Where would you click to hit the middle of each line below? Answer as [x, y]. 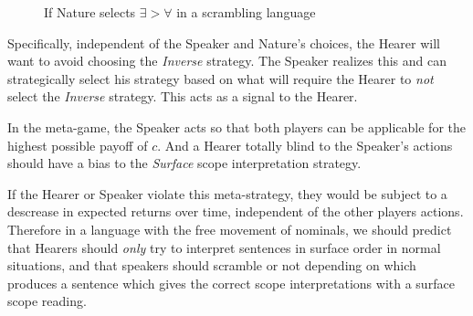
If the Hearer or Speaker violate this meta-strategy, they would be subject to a [227, 193]
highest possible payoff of [78, 145]
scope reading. [47, 301]
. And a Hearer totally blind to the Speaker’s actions [305, 145]
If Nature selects [90, 12]
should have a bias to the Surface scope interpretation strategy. [184, 163]
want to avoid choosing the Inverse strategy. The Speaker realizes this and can [227, 61]
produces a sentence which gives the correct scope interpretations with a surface [231, 283]
